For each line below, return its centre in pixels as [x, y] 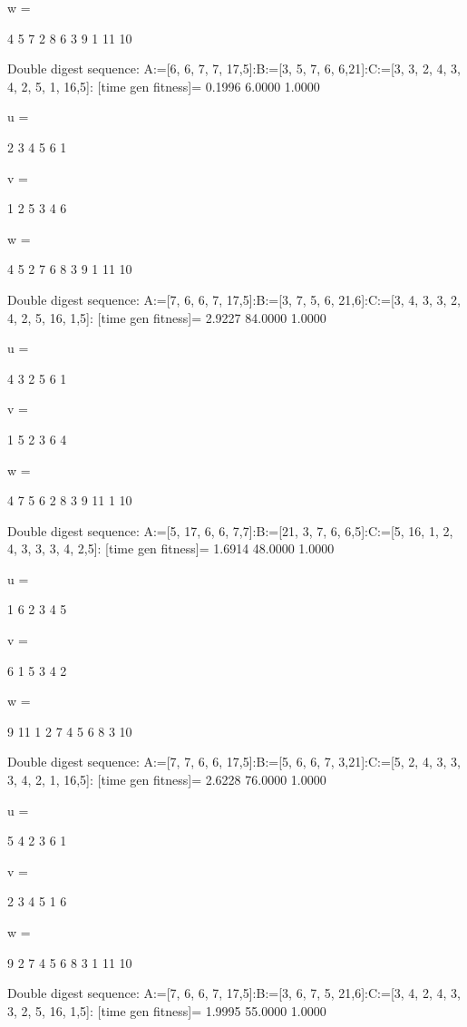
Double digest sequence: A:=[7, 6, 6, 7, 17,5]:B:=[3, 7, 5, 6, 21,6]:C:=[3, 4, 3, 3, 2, [234, 299]
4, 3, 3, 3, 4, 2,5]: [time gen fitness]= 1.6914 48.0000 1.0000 [171, 548]
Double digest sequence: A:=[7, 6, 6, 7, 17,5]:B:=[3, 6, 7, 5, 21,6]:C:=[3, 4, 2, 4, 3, [234, 993]
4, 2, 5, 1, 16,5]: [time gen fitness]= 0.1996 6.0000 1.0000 [164, 86]
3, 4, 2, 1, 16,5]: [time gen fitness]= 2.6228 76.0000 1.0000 [167, 780]
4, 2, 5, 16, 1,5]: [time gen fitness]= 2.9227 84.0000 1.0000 [167, 317]
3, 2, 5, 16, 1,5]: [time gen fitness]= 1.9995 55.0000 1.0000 [167, 1010]
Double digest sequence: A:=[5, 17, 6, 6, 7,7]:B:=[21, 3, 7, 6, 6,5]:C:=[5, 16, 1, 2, [230, 530]
